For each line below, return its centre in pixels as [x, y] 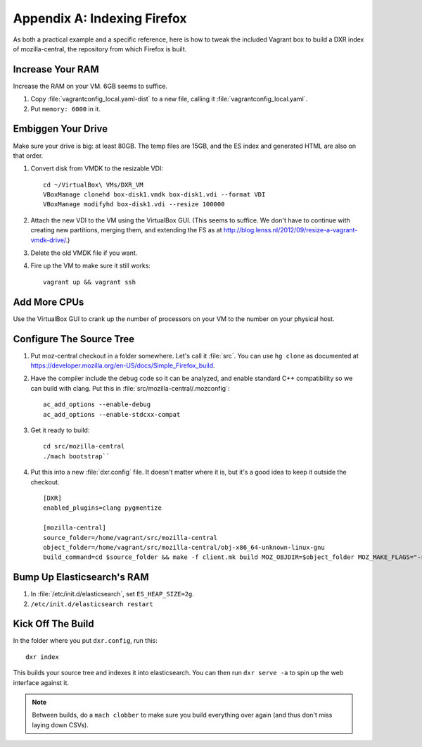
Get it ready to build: [60, 430]
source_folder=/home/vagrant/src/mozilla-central [130, 538]
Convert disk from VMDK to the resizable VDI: [97, 168]
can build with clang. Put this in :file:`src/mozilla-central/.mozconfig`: [130, 388]
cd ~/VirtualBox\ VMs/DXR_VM [93, 184]
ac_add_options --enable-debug [97, 404]
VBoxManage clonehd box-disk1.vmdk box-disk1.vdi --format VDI [154, 195]
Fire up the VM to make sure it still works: [91, 266]
